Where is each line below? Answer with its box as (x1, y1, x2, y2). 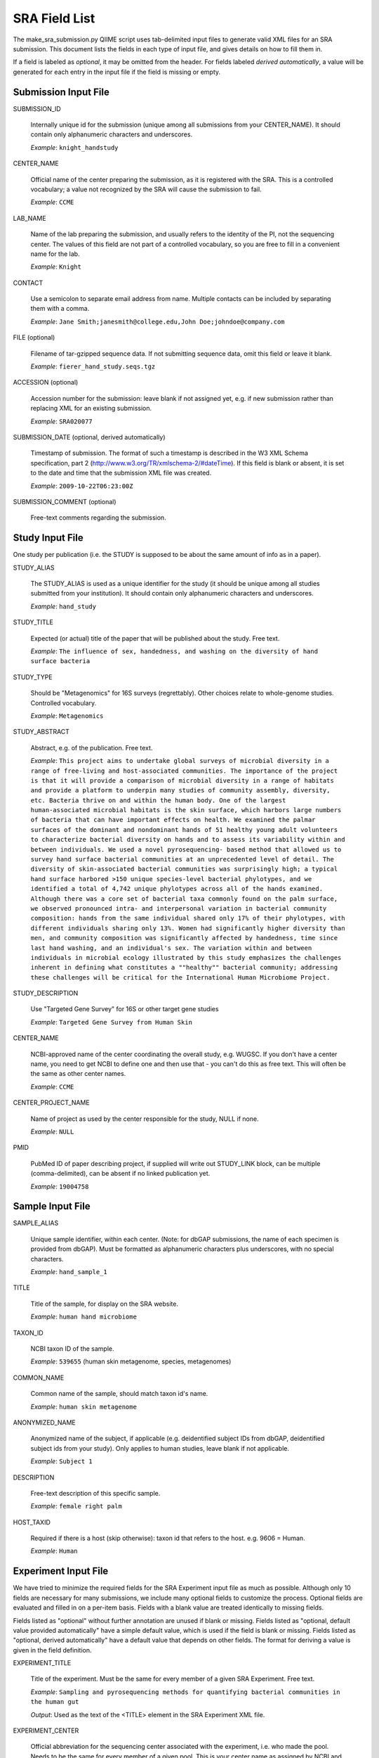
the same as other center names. (30, 1070, 126, 1078)
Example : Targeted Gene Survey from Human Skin (30, 1018, 193, 1026)
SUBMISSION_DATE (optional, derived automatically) (13, 433, 166, 441)
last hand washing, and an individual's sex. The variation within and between (30, 944, 312, 952)
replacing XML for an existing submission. (30, 404, 152, 413)
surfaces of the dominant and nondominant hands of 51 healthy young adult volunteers (30, 826, 338, 833)
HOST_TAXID (13, 1518, 51, 1526)
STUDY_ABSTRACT (13, 728, 70, 736)
